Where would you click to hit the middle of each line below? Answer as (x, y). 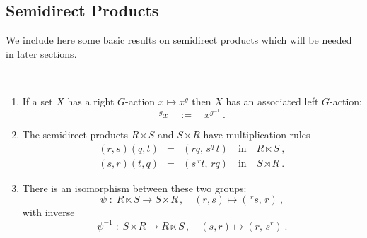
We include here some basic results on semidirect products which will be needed (179, 40)
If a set (37, 101)
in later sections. (41, 53)
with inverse (48, 212)
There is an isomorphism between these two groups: (134, 188)
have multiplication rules (257, 135)
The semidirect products (75, 135)
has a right (91, 101)
